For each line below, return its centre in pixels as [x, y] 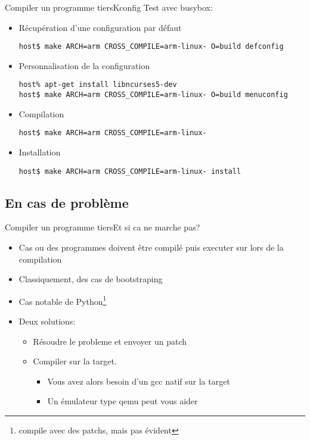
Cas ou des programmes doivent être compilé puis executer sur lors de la [151, 247]
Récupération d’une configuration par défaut [100, 27]
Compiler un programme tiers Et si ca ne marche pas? [103, 227]
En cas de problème [67, 202]
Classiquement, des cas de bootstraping [91, 279]
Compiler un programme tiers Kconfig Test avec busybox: [109, 7]
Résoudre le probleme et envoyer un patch [110, 341]
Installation [40, 152]
